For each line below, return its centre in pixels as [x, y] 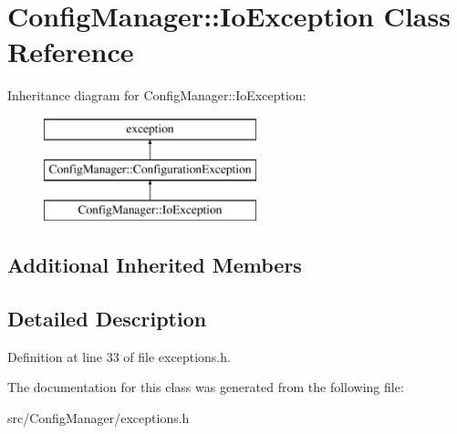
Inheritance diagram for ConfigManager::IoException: [157, 95]
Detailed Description [107, 319]
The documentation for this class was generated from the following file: [206, 387]
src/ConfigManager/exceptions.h [99, 418]
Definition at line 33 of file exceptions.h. [119, 356]
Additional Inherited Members [155, 265]
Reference [71, 52]
